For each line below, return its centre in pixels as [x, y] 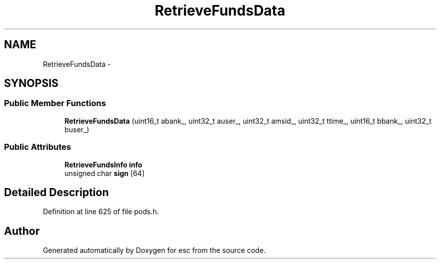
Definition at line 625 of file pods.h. [101, 212]
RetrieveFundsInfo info [103, 164]
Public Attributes [38, 147]
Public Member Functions [55, 103]
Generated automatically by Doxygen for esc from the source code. [154, 250]
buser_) [77, 129]
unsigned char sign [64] [104, 173]
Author [22, 231]
